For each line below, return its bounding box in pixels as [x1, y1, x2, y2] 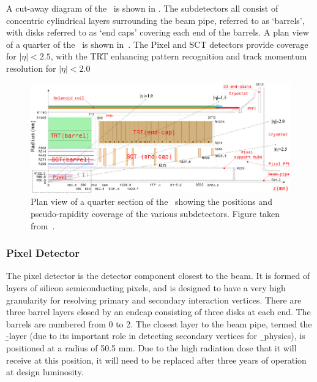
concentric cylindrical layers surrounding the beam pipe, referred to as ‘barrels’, [6, 13, 305, 26]
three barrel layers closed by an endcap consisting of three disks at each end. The [6, 305, 311, 318]
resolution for [6, 61, 56, 74]
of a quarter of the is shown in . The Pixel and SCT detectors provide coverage [6, 37, 308, 50]
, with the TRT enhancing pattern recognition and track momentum [50, 50, 307, 63]
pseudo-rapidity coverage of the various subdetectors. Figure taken [31, 207, 280, 220]
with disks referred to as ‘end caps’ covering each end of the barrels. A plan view [6, 26, 309, 39]
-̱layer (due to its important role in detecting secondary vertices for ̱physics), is [6, 329, 305, 342]
